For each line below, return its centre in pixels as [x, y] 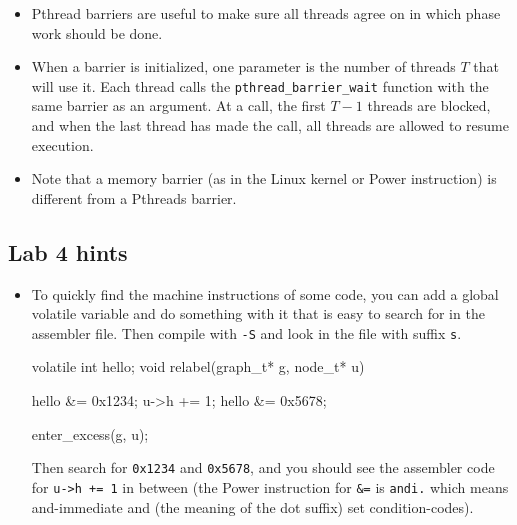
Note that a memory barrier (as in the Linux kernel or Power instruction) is [264, 178]
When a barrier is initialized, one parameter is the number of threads [243, 66]
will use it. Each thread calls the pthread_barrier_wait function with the [260, 85]
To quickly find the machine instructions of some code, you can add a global [265, 293]
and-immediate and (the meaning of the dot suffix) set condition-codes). [252, 506]
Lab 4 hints [68, 251]
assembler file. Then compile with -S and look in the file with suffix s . [246, 332]
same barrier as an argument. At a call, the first [178, 105]
